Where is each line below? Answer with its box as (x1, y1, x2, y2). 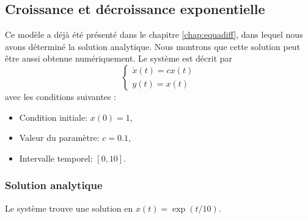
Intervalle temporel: (19, 151, 93, 164)
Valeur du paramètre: (19, 131, 100, 144)
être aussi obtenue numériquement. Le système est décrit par (5, 52, 233, 65)
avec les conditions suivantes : (5, 90, 116, 102)
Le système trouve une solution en (5, 201, 133, 214)
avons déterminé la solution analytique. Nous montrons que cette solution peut (5, 40, 301, 52)
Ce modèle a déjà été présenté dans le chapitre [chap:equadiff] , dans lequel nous (5, 28, 303, 41)
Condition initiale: (19, 110, 88, 123)
